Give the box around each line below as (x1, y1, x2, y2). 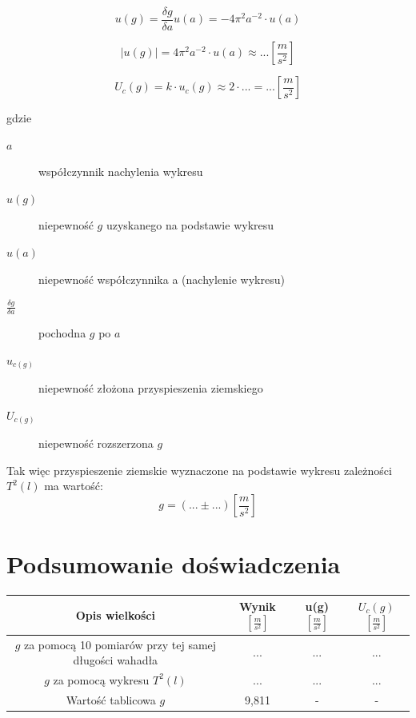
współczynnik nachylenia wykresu (38, 163, 203, 180)
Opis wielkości (75, 606, 155, 623)
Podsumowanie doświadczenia (6, 548, 341, 580)
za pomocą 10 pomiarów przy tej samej (23, 636, 217, 652)
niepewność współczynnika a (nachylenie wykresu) (38, 270, 285, 287)
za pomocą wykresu (53, 671, 150, 688)
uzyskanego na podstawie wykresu (106, 217, 274, 233)
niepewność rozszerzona (38, 435, 154, 452)
